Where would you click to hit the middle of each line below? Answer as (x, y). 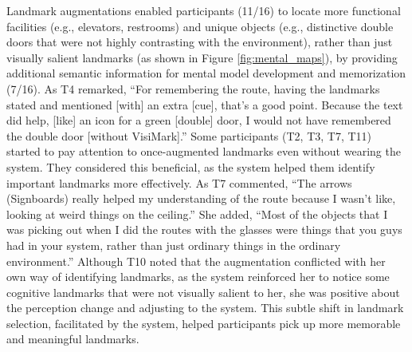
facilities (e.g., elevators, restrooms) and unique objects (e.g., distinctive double (200, 26)
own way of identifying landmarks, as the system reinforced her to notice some (198, 277)
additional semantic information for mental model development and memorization (206, 73)
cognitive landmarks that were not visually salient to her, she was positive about (203, 292)
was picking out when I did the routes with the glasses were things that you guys (204, 229)
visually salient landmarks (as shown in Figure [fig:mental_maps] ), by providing (202, 57)
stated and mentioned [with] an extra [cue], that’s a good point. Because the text (205, 104)
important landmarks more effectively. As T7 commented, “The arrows (179, 182)
